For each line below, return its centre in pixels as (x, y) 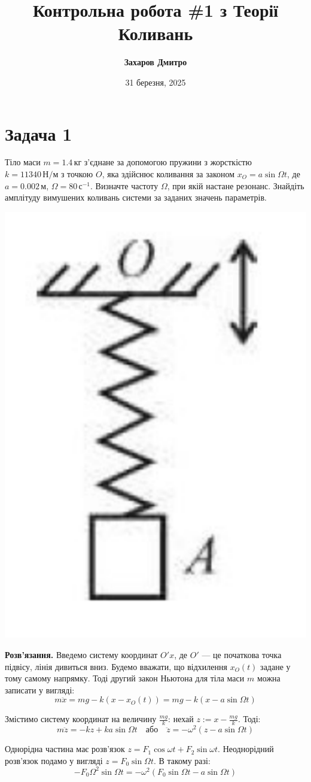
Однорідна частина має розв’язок (65, 749)
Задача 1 (39, 133)
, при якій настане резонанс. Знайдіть (236, 185)
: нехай (181, 719)
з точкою (77, 174)
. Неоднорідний (246, 749)
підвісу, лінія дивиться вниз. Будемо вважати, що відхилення (116, 666)
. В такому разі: (182, 760)
